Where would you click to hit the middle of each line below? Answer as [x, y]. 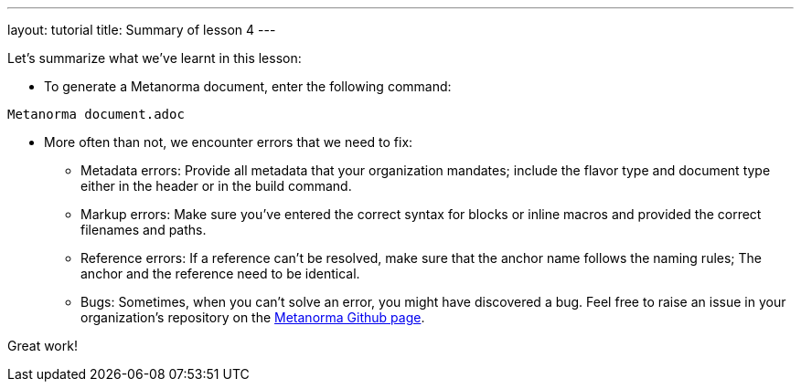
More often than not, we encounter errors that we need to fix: [229, 142]
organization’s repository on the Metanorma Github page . [253, 317]
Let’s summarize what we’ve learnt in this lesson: [155, 58]
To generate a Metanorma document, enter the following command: [248, 86]
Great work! [43, 346]
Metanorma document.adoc [96, 114]
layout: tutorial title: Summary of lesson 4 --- [142, 30]
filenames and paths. [144, 230]
